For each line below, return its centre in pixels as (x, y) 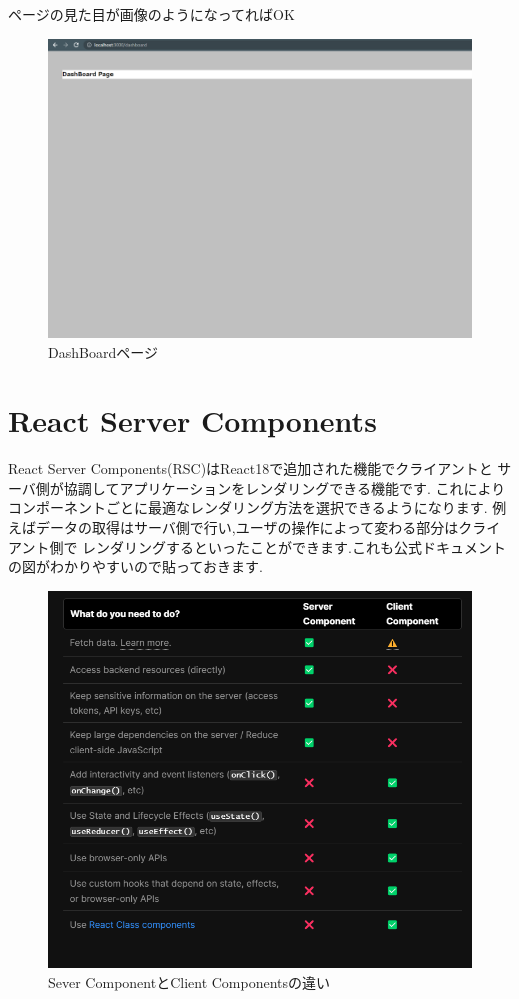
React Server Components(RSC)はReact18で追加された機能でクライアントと (250, 468)
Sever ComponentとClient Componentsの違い (189, 982)
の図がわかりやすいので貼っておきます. (135, 566)
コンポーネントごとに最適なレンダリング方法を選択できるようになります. (248, 507)
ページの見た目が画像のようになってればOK (151, 14)
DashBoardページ (103, 351)
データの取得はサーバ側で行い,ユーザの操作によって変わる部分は (247, 527)
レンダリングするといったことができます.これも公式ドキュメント (294, 546)
